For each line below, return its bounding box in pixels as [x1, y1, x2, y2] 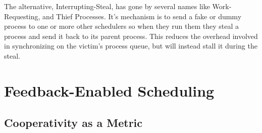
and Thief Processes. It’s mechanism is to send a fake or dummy [42, 11, 242, 21]
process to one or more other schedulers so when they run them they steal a [4, 21, 239, 31]
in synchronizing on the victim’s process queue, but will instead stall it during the [4, 40, 257, 51]
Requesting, [4, 11, 40, 21]
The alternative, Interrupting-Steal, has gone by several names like [4, 1, 210, 11]
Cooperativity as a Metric [4, 115, 143, 130]
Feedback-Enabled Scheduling [4, 80, 215, 101]
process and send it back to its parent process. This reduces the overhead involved [4, 30, 258, 41]
